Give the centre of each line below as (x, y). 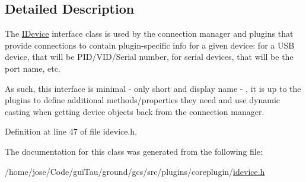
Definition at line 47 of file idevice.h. (71, 131)
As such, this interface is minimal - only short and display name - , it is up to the (153, 88)
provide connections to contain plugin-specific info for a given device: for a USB (150, 45)
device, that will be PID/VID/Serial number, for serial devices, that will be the (149, 57)
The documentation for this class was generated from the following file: (134, 151)
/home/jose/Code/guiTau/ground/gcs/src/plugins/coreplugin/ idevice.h (135, 171)
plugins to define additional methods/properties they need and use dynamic (142, 100)
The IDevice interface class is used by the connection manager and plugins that (149, 33)
